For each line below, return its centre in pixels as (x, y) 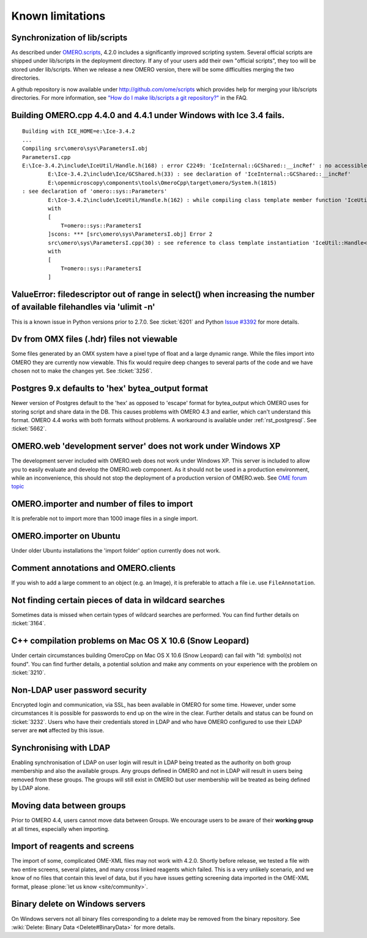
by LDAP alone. (31, 788)
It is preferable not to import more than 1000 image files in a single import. (105, 519)
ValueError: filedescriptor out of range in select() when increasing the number (163, 294)
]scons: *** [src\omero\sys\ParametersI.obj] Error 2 (130, 234)
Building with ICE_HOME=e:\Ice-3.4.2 (79, 131)
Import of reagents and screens (73, 847)
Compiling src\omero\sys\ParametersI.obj (85, 149)
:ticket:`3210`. (28, 672)
